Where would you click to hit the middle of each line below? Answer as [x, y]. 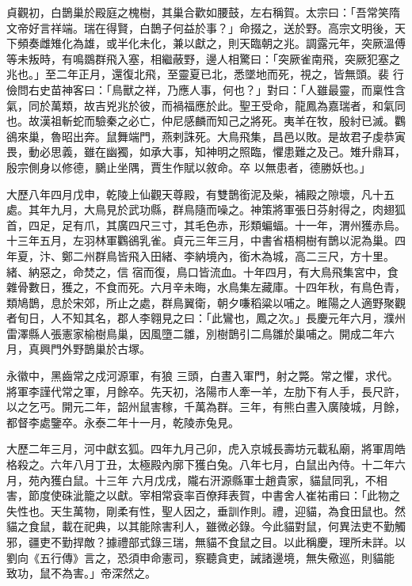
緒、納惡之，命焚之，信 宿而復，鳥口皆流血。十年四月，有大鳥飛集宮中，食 [202, 271]
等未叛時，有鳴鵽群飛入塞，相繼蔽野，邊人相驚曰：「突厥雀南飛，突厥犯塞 [198, 58]
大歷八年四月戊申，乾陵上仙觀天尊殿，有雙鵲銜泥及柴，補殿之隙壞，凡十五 [200, 194]
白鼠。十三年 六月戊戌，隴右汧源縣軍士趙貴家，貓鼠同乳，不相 [224, 479]
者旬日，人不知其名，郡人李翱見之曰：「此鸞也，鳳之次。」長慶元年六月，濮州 [206, 318]
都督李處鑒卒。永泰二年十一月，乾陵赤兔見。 [123, 422]
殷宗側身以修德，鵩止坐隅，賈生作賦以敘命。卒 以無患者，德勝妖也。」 [189, 167]
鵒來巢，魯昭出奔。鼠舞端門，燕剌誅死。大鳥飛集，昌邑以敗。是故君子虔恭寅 [206, 136]
